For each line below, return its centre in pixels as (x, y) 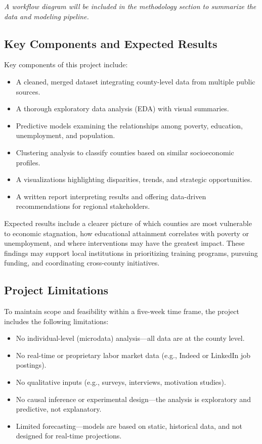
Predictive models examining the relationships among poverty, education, (129, 125)
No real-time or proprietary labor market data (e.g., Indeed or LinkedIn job (133, 355)
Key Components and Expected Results (111, 43)
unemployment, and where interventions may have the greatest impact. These (124, 243)
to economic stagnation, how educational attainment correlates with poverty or (127, 233)
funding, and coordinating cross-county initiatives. (82, 263)
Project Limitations (56, 290)
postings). (31, 365)
